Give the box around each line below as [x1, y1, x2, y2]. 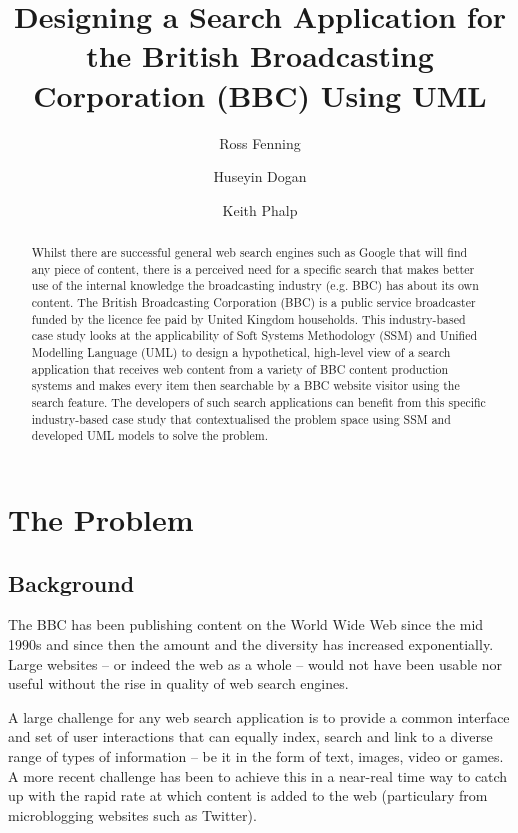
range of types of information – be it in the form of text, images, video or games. [8, 745, 504, 766]
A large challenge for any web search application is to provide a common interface [8, 706, 510, 727]
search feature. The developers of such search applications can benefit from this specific [31, 393, 486, 410]
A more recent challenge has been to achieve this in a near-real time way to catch [8, 765, 508, 786]
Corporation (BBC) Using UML [33, 74, 487, 115]
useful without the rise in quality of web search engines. [8, 673, 349, 694]
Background [8, 567, 135, 598]
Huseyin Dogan [213, 166, 307, 187]
